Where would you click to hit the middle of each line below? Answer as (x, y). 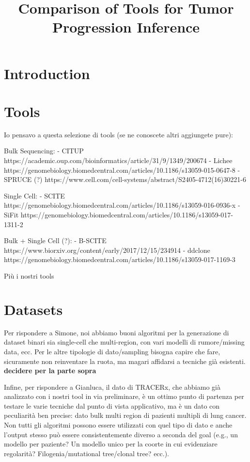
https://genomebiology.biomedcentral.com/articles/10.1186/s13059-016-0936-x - (122, 205)
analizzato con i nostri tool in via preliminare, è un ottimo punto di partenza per (124, 396)
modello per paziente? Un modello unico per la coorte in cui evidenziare (111, 444)
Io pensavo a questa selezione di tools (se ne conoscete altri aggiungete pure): (118, 134)
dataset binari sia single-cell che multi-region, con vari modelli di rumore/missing (124, 342)
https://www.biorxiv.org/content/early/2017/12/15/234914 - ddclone (107, 250)
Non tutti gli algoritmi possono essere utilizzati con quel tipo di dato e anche (118, 425)
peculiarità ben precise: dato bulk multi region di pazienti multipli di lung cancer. (125, 415)
